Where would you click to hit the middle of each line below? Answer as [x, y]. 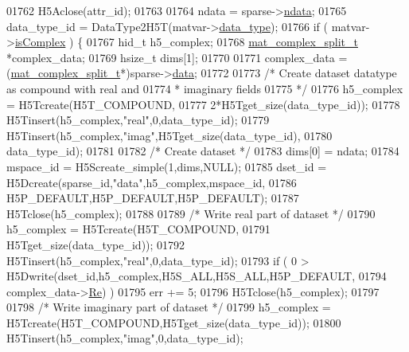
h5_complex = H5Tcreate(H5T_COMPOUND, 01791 [138, 229]
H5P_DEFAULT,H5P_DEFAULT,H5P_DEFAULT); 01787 [153, 198]
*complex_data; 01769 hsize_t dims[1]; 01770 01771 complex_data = [177, 57]
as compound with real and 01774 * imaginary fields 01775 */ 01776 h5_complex [205, 88]
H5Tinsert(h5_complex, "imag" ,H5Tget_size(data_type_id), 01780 [169, 135]
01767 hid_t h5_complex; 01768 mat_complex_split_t [222, 42]
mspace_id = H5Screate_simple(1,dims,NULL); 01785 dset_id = [167, 166]
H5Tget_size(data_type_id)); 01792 [96, 244]
